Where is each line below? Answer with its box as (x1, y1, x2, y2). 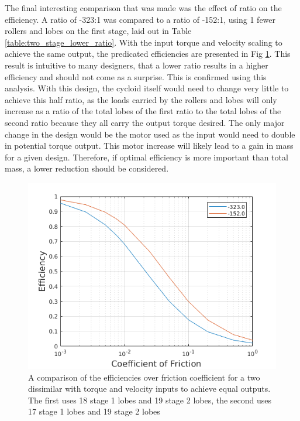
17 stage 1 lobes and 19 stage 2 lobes (28, 405, 160, 417)
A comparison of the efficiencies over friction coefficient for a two (28, 371, 260, 383)
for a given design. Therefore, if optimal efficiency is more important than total (5, 150, 288, 163)
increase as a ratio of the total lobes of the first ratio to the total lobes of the (5, 105, 281, 117)
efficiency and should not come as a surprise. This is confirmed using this (5, 70, 267, 83)
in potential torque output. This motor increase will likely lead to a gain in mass (5, 139, 294, 152)
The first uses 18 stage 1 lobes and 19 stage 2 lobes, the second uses (28, 393, 272, 406)
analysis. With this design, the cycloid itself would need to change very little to (5, 82, 289, 94)
